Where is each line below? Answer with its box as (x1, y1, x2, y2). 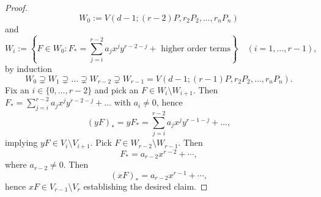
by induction (5, 62, 53, 75)
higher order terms (161, 44, 231, 53)
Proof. (5, 1, 28, 13)
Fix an (5, 83, 29, 96)
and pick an (94, 83, 139, 96)
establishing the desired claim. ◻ (83, 179, 208, 192)
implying (5, 136, 38, 149)
